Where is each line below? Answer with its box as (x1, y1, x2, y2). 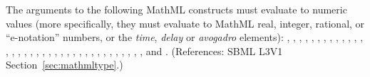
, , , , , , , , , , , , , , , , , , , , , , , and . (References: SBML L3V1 (6, 43, 283, 58)
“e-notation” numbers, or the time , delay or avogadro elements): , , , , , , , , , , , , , (6, 30, 364, 45)
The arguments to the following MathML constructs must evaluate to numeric (6, 2, 347, 16)
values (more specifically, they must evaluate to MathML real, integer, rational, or (6, 16, 365, 30)
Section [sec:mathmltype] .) (6, 57, 123, 72)
